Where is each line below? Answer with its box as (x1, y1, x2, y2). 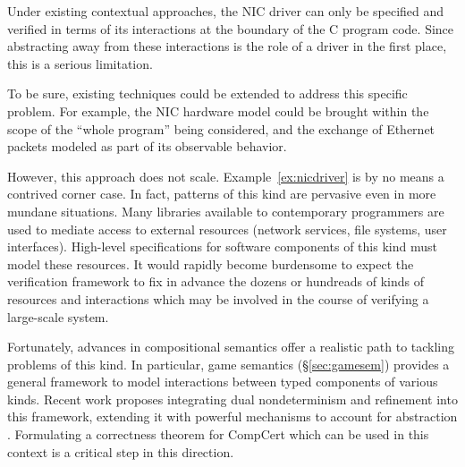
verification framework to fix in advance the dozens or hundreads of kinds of (7, 272, 424, 291)
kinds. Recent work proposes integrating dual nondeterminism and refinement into (7, 389, 458, 408)
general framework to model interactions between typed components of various (7, 372, 438, 391)
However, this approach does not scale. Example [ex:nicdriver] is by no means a (7, 166, 444, 185)
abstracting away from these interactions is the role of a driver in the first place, (7, 37, 447, 55)
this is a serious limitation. (7, 54, 153, 72)
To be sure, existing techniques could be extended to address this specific (7, 84, 408, 103)
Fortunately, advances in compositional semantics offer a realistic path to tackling (7, 337, 455, 356)
